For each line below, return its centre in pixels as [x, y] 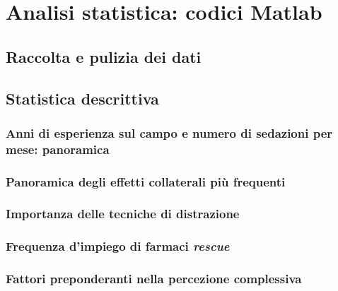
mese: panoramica [58, 149]
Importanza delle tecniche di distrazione [123, 214]
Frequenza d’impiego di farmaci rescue [118, 246]
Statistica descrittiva [82, 98]
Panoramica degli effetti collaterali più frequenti [146, 181]
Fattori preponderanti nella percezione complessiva [154, 279]
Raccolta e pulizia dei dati [104, 56]
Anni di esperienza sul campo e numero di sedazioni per [169, 132]
